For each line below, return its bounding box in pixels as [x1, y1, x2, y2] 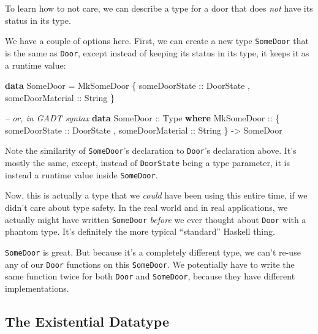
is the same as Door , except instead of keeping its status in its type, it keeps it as [5, 46, 309, 59]
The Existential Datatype [5, 311, 169, 330]
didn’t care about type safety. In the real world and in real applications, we [5, 201, 288, 214]
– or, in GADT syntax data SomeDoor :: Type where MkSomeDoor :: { [5, 112, 280, 124]
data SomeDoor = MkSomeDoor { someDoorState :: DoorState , [5, 79, 250, 92]
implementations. [5, 281, 69, 294]
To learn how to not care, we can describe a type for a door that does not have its [5, 2, 313, 14]
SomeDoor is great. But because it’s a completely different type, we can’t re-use [5, 245, 301, 258]
